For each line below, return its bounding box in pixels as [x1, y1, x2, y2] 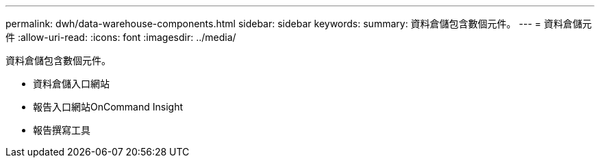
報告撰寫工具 [33, 124, 90, 136]
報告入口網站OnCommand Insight [33, 101, 184, 113]
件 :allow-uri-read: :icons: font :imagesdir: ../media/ [5, 31, 236, 43]
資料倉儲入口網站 [33, 78, 110, 89]
